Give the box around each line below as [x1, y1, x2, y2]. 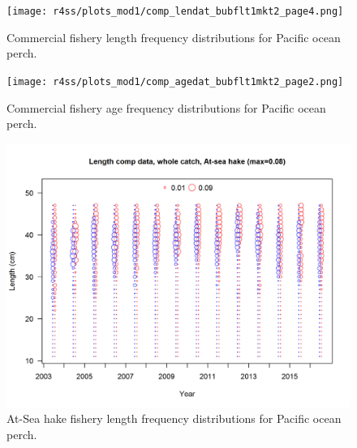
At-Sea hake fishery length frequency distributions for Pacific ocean [6, 410, 342, 427]
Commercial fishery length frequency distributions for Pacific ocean [6, 28, 341, 45]
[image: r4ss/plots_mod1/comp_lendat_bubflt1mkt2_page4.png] [6, 6, 344, 17]
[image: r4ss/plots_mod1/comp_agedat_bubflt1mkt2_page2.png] [6, 75, 344, 87]
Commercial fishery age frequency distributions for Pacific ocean [6, 99, 326, 116]
